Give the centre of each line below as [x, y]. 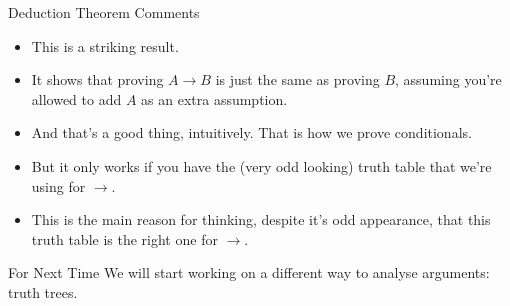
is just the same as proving [297, 79]
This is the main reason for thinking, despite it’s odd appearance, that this [261, 219]
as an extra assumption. [214, 98]
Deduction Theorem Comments [104, 12]
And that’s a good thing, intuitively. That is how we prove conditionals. [251, 132]
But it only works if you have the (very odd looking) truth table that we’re [261, 165]
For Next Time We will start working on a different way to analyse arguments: [249, 272]
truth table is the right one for [124, 238]
